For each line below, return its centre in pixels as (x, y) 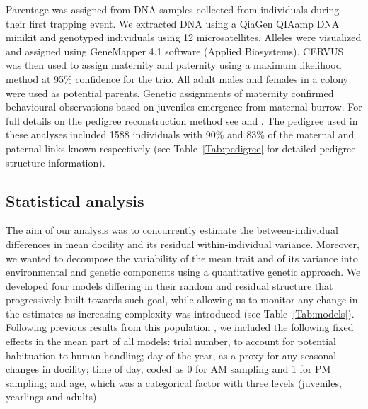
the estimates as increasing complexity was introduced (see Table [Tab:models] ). (180, 313)
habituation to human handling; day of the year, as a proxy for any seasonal (171, 355)
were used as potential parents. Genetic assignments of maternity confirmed (170, 93)
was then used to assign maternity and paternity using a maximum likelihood (174, 65)
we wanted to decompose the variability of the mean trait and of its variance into (182, 258)
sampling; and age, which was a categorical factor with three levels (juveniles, (174, 382)
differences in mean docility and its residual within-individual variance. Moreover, (183, 243)
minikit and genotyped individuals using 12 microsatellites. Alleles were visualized (184, 37)
